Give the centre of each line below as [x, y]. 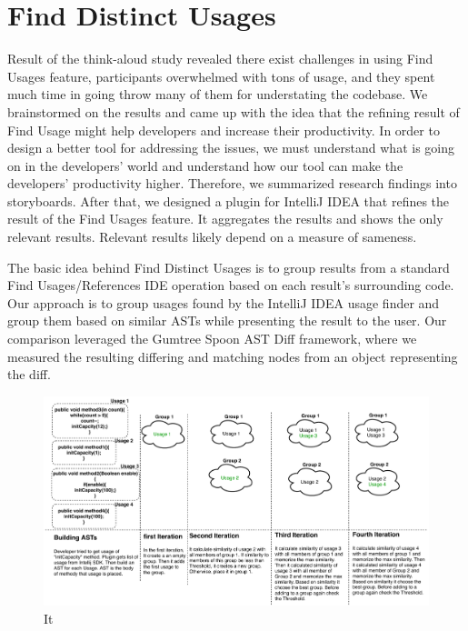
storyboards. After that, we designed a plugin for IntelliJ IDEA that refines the [229, 200]
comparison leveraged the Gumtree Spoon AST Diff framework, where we [212, 339]
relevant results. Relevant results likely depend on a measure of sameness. [212, 237]
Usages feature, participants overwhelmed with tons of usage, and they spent [221, 76]
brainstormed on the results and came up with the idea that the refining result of [234, 111]
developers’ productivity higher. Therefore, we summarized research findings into [232, 183]
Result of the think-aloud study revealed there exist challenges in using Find [220, 59]
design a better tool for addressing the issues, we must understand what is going [231, 148]
